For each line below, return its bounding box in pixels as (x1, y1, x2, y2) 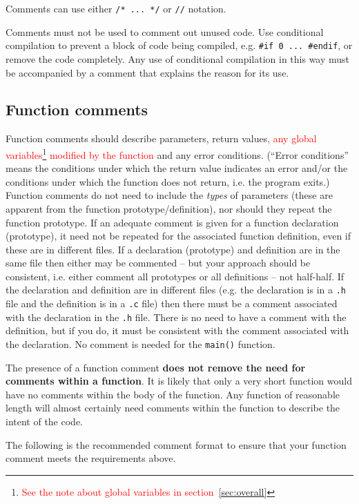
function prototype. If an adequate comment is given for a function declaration (6, 215, 339, 229)
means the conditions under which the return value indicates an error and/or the (6, 161, 348, 175)
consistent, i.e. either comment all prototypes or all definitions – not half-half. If (6, 269, 345, 283)
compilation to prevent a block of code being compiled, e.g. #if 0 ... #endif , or (6, 38, 353, 52)
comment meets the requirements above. (6, 451, 176, 465)
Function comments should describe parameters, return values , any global (6, 131, 317, 146)
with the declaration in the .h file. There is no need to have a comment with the (6, 309, 347, 324)
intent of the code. (6, 414, 83, 429)
